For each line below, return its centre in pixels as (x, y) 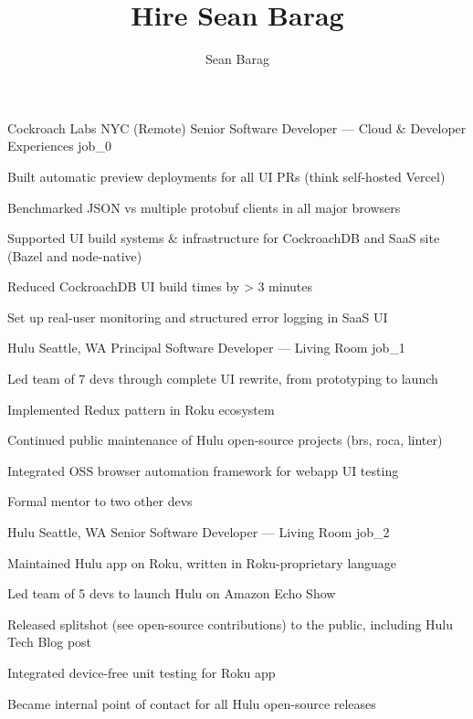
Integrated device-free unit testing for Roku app (142, 672)
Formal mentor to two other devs (100, 501)
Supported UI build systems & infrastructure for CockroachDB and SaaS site (224, 238)
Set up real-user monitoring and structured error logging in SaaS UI (198, 317)
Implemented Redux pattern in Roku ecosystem (141, 409)
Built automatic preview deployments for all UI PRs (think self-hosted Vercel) (226, 176)
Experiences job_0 (59, 146)
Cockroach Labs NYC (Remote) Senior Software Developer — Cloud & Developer (237, 127)
